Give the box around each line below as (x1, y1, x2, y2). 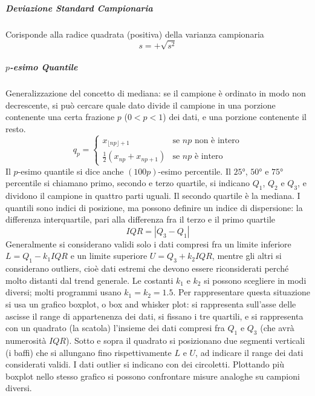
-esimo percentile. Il (158, 164, 231, 177)
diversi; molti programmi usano (5, 286, 122, 298)
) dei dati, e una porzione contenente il (163, 110, 307, 123)
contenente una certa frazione (5, 110, 115, 123)
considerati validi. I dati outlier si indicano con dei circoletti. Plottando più (5, 358, 284, 371)
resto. (5, 122, 26, 135)
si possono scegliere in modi (204, 274, 307, 286)
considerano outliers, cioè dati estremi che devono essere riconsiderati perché (5, 262, 289, 275)
